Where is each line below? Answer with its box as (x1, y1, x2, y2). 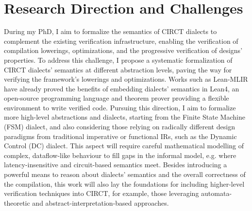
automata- (201, 188, 232, 198)
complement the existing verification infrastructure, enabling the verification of (4, 35, 238, 46)
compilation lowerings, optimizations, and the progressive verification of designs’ (4, 45, 243, 55)
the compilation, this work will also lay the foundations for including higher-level (4, 178, 245, 189)
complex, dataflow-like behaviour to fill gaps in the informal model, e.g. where (4, 150, 236, 160)
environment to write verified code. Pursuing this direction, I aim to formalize (4, 102, 236, 112)
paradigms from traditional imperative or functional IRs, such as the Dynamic (4, 131, 237, 141)
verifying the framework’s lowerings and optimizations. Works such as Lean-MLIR (4, 74, 248, 84)
